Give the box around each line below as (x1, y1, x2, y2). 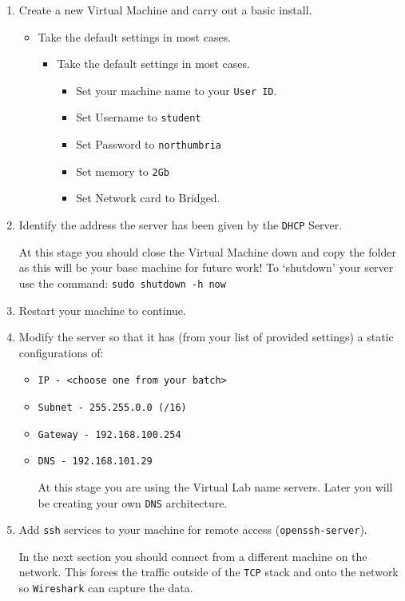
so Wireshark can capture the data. (18, 579, 193, 596)
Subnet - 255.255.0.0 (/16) (38, 401, 187, 413)
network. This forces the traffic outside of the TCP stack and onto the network (18, 563, 399, 580)
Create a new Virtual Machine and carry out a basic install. (18, 2, 312, 18)
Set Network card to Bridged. (76, 189, 220, 206)
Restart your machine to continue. (18, 301, 186, 318)
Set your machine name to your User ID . (76, 82, 277, 98)
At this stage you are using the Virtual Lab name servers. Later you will (38, 478, 393, 495)
